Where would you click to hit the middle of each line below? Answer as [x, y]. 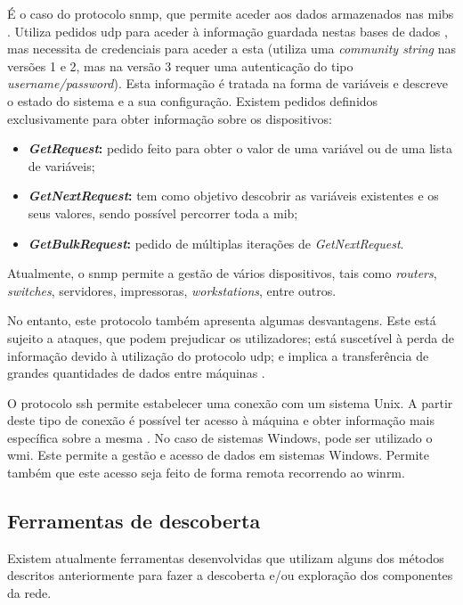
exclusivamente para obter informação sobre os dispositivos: [170, 118]
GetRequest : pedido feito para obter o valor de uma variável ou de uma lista [240, 148]
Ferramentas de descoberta [134, 521]
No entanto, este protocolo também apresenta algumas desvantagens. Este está [222, 320]
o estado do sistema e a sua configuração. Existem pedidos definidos [193, 100]
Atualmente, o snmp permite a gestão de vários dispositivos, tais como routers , [222, 273]
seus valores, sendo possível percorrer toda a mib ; [163, 213]
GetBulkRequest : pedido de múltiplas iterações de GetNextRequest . [216, 243]
